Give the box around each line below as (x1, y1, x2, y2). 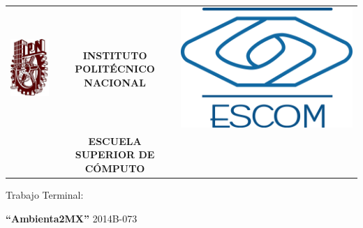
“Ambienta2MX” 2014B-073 (6, 211, 138, 225)
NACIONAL (84, 75, 146, 89)
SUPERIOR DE (75, 147, 155, 162)
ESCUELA (88, 133, 142, 148)
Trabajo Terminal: (6, 187, 84, 202)
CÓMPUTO (84, 160, 145, 175)
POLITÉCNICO (75, 61, 155, 76)
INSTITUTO (82, 47, 147, 62)
